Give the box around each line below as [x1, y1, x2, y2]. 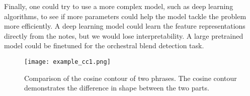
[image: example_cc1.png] [24, 58, 111, 65]
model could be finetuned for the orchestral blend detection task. [4, 40, 204, 51]
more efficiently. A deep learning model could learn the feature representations [4, 21, 245, 31]
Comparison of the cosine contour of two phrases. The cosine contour [24, 72, 237, 83]
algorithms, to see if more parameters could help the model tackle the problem [4, 11, 246, 21]
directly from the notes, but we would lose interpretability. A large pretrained [4, 30, 243, 41]
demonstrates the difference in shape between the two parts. [24, 82, 209, 93]
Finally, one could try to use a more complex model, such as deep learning [4, 1, 233, 11]
